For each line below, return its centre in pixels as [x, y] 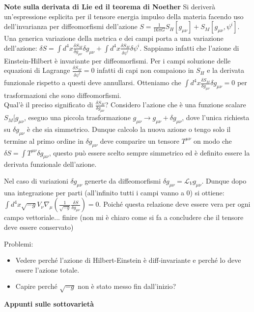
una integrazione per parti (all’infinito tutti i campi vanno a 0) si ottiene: [114, 192]
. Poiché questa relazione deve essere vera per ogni [175, 204]
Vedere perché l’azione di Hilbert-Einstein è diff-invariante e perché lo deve [128, 260]
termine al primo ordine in [44, 140]
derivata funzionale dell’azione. [50, 164]
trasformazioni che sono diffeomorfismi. [63, 95]
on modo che [212, 140]
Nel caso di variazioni [36, 180]
